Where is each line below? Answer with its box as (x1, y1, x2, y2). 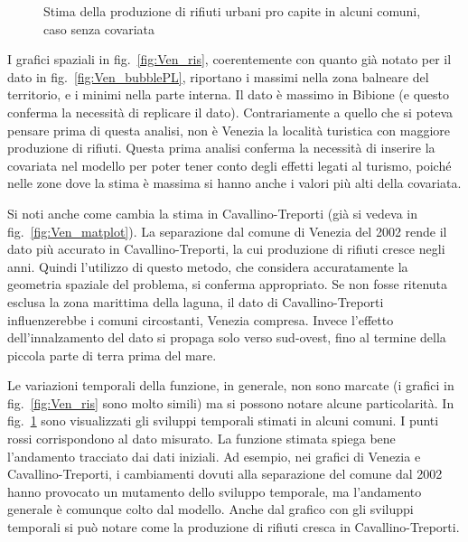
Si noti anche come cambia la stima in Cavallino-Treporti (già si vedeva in (7, 203, 418, 222)
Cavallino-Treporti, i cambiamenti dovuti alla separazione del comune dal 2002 (7, 464, 443, 483)
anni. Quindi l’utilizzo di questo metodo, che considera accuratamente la (7, 257, 408, 276)
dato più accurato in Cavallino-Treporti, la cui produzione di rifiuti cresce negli (7, 239, 445, 258)
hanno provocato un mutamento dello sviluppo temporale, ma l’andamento (7, 481, 422, 500)
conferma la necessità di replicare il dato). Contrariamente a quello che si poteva (7, 102, 454, 121)
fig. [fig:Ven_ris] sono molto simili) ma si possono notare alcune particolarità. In (7, 393, 454, 412)
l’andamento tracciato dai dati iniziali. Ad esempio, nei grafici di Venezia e (7, 446, 421, 465)
